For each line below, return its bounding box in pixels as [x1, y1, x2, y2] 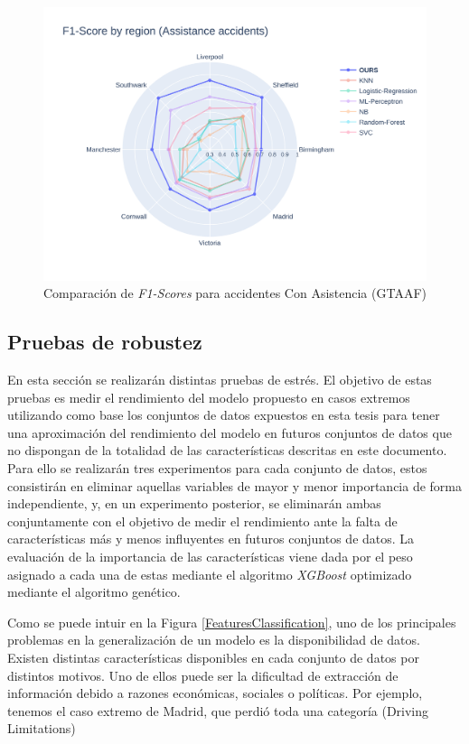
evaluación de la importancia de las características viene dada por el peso [7, 547, 413, 565]
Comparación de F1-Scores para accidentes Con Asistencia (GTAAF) [43, 284, 427, 302]
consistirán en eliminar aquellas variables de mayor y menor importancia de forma [7, 476, 463, 495]
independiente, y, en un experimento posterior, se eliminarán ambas [7, 494, 381, 513]
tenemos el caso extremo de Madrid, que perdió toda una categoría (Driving [7, 701, 429, 720]
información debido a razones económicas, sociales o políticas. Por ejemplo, [7, 684, 423, 702]
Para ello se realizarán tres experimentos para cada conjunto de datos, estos [7, 459, 427, 478]
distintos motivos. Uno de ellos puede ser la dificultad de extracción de [7, 665, 399, 684]
